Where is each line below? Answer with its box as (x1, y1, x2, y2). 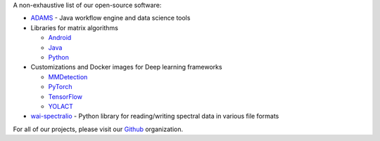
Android (48, 34, 72, 42)
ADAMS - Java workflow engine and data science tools (30, 14, 191, 22)
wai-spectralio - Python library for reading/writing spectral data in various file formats (30, 112, 279, 121)
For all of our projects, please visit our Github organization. (13, 125, 183, 133)
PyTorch (48, 83, 72, 91)
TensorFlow (48, 92, 82, 101)
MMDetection (48, 72, 88, 81)
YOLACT (48, 102, 74, 110)
